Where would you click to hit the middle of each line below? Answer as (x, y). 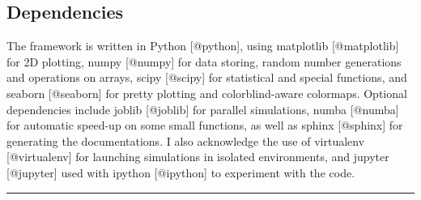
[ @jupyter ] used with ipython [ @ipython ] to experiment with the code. (181, 172)
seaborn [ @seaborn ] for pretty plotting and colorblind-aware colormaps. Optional (207, 93)
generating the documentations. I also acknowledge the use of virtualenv (186, 140)
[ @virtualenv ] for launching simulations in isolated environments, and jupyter (198, 157)
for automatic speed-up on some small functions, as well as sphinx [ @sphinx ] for (205, 125)
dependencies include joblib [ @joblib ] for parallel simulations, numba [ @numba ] (203, 109)
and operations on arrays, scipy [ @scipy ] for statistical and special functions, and (207, 77)
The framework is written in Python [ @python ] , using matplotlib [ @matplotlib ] (203, 46)
